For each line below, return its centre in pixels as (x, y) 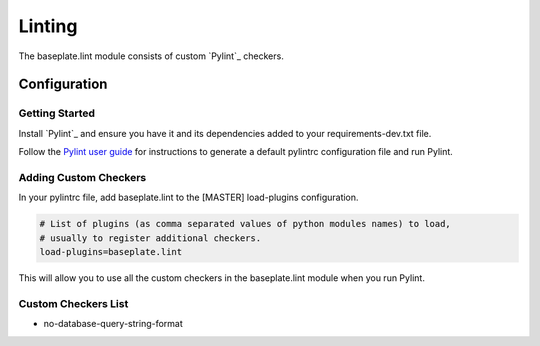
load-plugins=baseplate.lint (111, 251)
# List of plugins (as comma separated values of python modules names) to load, (245, 224)
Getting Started (56, 113)
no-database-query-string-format (113, 324)
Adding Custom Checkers (82, 177)
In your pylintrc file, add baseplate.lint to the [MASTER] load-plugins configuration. (188, 197)
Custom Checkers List (73, 303)
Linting (48, 26)
